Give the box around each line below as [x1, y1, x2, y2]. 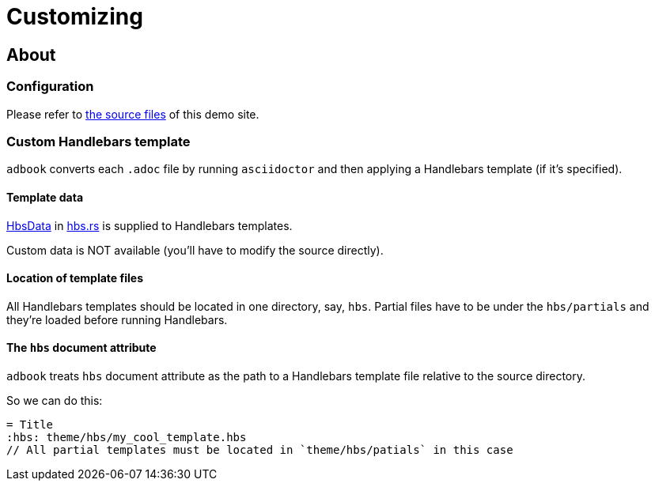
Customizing [6, 3, 143, 30]
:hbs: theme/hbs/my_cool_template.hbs [6, 430, 247, 444]
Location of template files [6, 271, 143, 285]
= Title [6, 417, 54, 431]
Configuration [6, 78, 94, 95]
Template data [6, 190, 84, 204]
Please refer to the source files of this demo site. [6, 107, 259, 121]
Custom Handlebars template [6, 133, 191, 149]
